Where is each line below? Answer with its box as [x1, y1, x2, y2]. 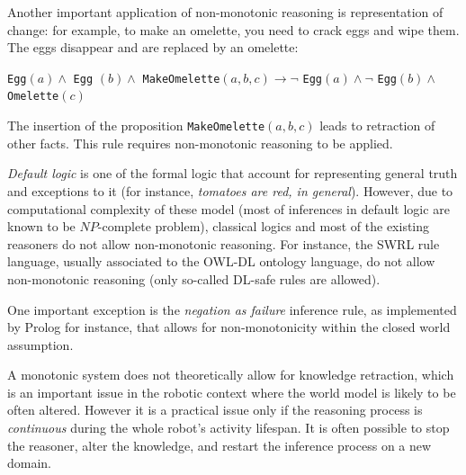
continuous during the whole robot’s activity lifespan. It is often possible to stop [7, 418, 450, 437]
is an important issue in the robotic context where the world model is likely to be [7, 382, 456, 401]
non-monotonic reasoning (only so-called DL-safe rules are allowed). [7, 269, 381, 288]
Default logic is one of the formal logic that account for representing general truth [7, 164, 458, 183]
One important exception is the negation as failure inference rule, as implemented [7, 300, 457, 318]
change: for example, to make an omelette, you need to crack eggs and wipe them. [7, 20, 460, 39]
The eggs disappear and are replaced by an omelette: [7, 38, 299, 57]
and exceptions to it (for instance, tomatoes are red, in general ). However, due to [7, 181, 453, 200]
